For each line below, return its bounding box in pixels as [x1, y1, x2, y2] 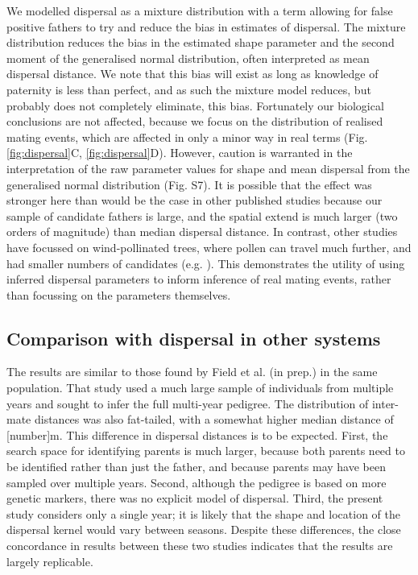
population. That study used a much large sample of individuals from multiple [6, 379, 394, 396]
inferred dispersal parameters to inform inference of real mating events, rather [6, 271, 391, 287]
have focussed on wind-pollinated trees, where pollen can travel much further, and [6, 238, 412, 255]
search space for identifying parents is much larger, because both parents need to [6, 442, 405, 459]
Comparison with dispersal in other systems [6, 325, 381, 350]
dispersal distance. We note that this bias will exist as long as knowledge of [6, 65, 379, 82]
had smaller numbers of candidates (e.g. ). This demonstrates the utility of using [6, 254, 405, 271]
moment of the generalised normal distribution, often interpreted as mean [6, 49, 370, 66]
